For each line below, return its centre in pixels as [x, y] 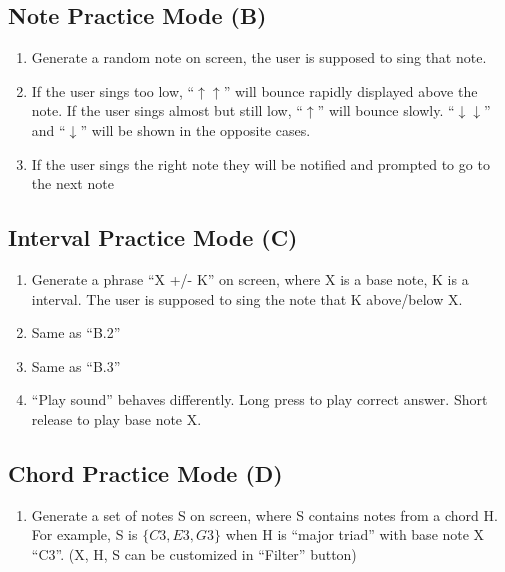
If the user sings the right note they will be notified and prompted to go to [260, 163]
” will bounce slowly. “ [386, 110]
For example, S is [84, 534]
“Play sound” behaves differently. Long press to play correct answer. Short [259, 399]
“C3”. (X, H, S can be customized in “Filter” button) [194, 553]
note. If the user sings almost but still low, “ [167, 110]
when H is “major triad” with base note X [355, 534]
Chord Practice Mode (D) [145, 472]
